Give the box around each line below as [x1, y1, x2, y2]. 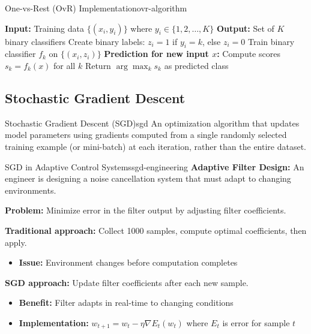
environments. [5, 183, 56, 196]
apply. [5, 236, 27, 248]
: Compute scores [217, 47, 280, 60]
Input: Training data [5, 22, 85, 34]
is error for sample [222, 316, 290, 329]
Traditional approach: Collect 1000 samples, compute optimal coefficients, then [5, 224, 307, 236]
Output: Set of [216, 22, 274, 34]
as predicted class [164, 59, 229, 71]
